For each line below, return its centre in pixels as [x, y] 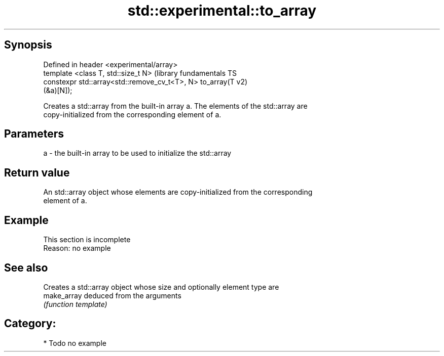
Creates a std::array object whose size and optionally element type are [161, 287]
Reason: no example [77, 248]
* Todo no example [75, 343]
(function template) [75, 304]
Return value [37, 172]
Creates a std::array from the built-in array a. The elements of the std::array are [175, 106]
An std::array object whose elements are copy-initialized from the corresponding [178, 192]
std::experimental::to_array [222, 11]
